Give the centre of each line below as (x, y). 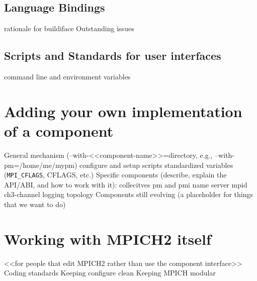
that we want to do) (35, 204)
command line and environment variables (67, 76)
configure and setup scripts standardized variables (156, 165)
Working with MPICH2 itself (108, 239)
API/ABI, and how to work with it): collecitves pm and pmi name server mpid (126, 184)
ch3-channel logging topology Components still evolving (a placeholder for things (129, 194)
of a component (59, 130)
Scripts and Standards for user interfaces (113, 56)
